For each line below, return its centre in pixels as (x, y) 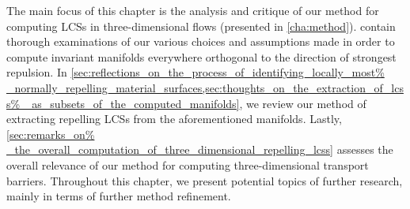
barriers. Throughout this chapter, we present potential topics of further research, (205, 180)
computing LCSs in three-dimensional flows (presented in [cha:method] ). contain (201, 26)
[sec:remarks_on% (51, 134)
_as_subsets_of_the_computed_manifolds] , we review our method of (195, 103)
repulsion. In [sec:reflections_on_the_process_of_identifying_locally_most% (196, 72)
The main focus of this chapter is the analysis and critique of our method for (193, 10)
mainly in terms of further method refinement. (119, 196)
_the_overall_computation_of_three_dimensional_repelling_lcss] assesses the (200, 149)
